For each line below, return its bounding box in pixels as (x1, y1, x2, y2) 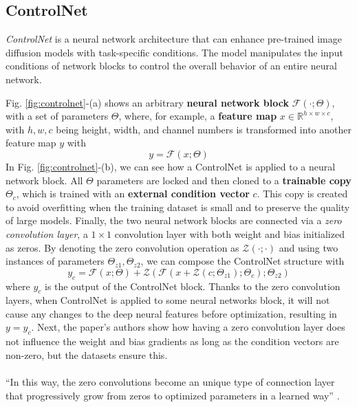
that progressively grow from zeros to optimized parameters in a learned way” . (6, 388, 340, 402)
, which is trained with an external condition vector (16, 186, 250, 201)
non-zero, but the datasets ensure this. (6, 347, 168, 362)
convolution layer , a (6, 226, 88, 241)
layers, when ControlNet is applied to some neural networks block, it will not (6, 293, 330, 307)
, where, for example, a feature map (118, 109, 277, 123)
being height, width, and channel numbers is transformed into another (56, 122, 351, 136)
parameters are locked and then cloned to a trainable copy (96, 173, 351, 187)
